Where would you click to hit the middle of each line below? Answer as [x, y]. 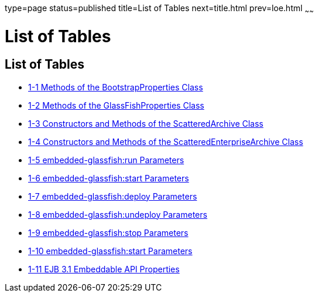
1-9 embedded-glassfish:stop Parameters [108, 232]
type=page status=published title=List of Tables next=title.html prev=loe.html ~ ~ [159, 9]
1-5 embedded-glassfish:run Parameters [106, 160]
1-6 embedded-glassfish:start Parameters [109, 178]
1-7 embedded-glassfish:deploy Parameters [113, 196]
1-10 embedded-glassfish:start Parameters [110, 251]
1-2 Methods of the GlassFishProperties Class [116, 105]
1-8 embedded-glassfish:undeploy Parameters [118, 214]
